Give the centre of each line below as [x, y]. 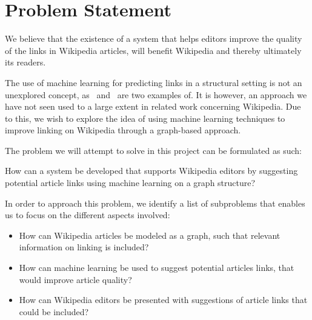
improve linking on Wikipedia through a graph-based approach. [123, 130]
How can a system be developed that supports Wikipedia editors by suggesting [151, 171]
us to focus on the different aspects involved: [88, 215]
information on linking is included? [84, 247]
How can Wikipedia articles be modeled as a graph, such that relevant [150, 235]
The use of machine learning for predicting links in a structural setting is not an [154, 82]
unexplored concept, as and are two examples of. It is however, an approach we [156, 94]
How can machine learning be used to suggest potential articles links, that [157, 268]
